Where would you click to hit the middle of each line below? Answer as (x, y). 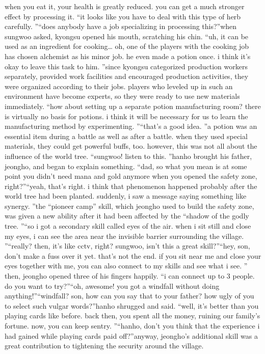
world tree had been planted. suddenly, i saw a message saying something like (126, 196)
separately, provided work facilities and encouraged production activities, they (127, 76)
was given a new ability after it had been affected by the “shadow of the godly (127, 216)
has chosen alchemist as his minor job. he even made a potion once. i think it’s (128, 56)
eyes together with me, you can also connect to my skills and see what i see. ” (126, 266)
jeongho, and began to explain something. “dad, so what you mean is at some (126, 166)
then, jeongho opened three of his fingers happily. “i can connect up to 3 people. (130, 276)
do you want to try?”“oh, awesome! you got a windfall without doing (112, 285)
